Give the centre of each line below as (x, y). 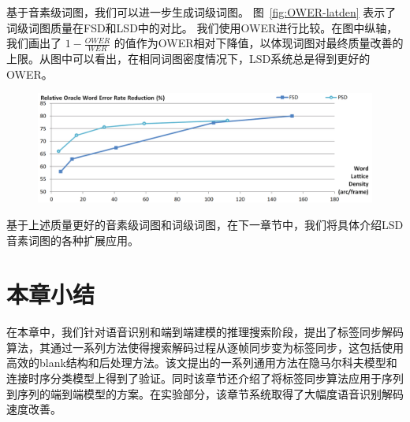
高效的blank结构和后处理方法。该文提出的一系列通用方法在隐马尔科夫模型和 (202, 363)
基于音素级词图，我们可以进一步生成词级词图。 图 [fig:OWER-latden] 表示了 (201, 12)
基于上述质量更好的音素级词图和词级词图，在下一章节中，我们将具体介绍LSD (205, 224)
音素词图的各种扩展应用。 (73, 240)
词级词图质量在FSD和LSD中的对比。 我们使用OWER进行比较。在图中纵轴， (202, 27)
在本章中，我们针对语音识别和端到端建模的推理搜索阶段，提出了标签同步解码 (205, 332)
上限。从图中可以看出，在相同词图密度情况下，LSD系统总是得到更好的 (188, 59)
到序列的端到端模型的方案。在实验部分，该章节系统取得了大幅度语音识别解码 (205, 393)
